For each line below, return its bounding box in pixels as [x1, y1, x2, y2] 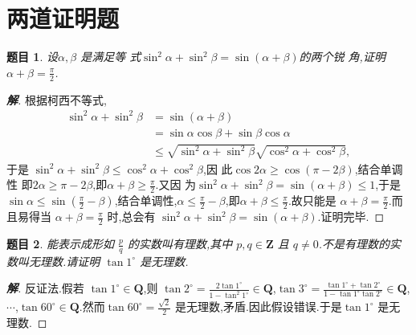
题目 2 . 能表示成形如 [6, 235, 114, 251]
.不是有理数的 [318, 235, 389, 251]
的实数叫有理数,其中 [127, 235, 233, 251]
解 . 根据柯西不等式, [6, 91, 107, 108]
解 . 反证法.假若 [6, 280, 84, 296]
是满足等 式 [80, 48, 141, 65]
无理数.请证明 [28, 252, 100, 269]
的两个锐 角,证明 [299, 48, 385, 65]
